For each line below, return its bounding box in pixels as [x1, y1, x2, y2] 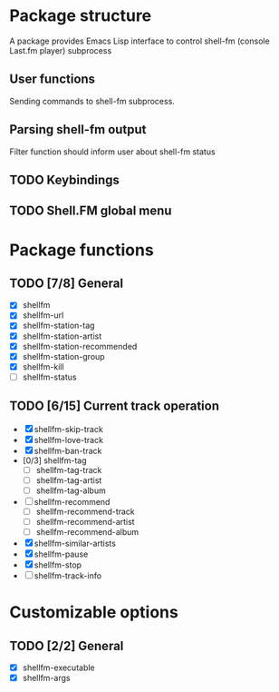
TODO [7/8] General [9, 275, 124, 291]
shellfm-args [22, 673, 71, 684]
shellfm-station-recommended [22, 341, 138, 351]
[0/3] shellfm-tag [22, 455, 88, 466]
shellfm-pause [34, 549, 89, 559]
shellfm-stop [34, 559, 82, 570]
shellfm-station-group [22, 351, 106, 361]
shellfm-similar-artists [34, 538, 116, 549]
